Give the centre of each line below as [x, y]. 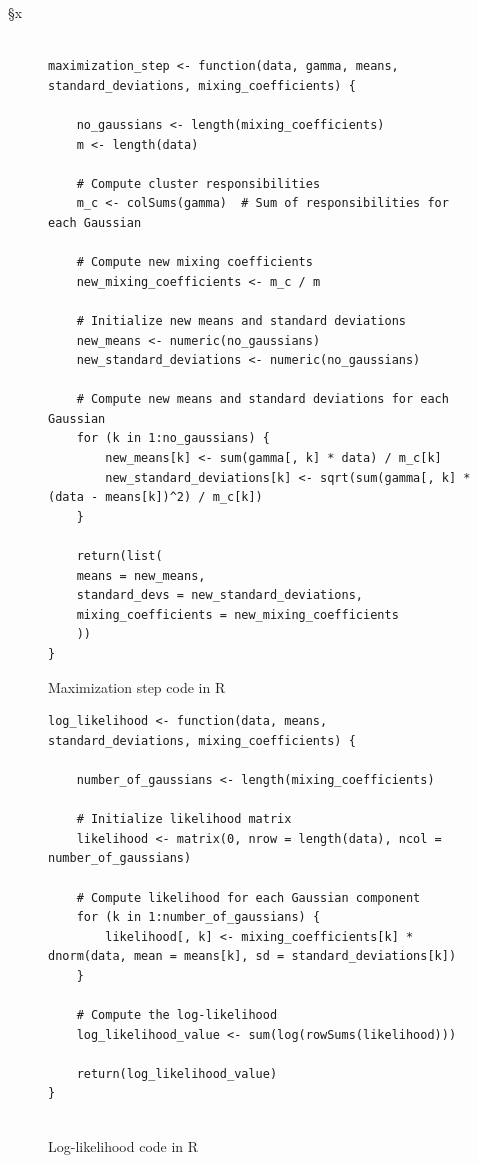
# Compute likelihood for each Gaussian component [248, 897]
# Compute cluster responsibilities [198, 183]
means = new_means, [141, 575]
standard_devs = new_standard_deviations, [219, 595]
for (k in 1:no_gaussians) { [173, 438]
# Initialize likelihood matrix [184, 819]
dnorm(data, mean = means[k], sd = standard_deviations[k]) [252, 956]
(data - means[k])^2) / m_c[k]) [155, 497]
